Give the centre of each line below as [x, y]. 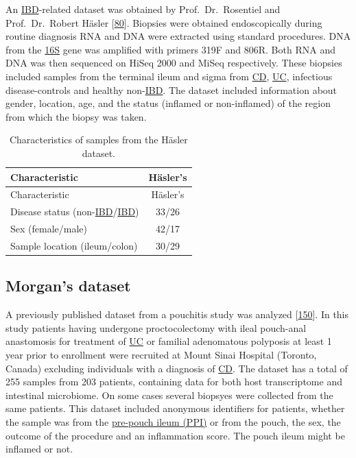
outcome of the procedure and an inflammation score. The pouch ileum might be [175, 435]
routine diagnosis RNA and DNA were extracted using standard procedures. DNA [178, 36]
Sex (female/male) [49, 229]
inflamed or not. [39, 449]
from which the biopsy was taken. [76, 116]
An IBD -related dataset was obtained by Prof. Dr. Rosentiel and [143, 9]
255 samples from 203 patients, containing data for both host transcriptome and [174, 382]
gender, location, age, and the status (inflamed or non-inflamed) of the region [168, 103]
